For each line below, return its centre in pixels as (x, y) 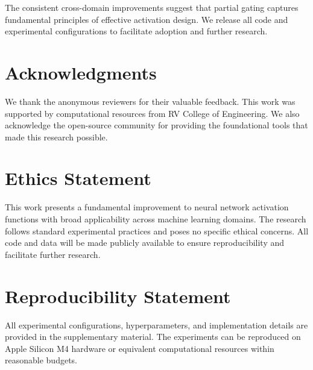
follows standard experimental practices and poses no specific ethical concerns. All (157, 230)
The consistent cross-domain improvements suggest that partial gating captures (152, 7)
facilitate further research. (53, 254)
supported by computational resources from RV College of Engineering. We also (152, 113)
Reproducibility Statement (118, 296)
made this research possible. (56, 136)
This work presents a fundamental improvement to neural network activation (147, 207)
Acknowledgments (81, 72)
